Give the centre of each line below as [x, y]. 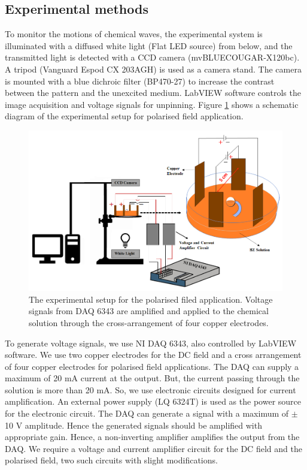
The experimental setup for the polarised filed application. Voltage [151, 299]
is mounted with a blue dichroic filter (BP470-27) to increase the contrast [140, 81]
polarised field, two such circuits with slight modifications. [111, 460]
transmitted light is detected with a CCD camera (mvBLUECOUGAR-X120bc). [152, 57]
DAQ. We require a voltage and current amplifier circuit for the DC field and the [153, 448]
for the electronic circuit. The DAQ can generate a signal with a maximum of [147, 413]
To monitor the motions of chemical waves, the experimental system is [134, 34]
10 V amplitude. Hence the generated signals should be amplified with [133, 425]
